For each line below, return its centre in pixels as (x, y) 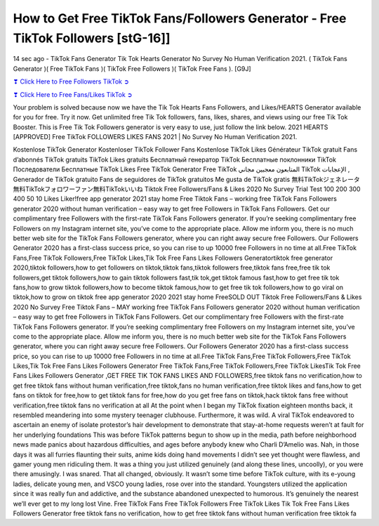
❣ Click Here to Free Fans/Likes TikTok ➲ (73, 94)
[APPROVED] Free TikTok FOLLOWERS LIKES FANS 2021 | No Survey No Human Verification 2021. (155, 137)
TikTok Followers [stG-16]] (92, 38)
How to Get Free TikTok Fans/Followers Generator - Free (180, 18)
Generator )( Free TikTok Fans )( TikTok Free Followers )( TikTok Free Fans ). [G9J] (132, 68)
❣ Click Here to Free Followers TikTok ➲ (71, 81)
